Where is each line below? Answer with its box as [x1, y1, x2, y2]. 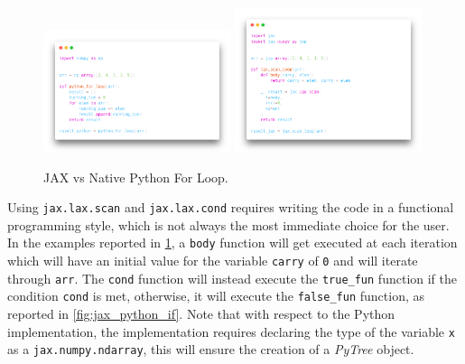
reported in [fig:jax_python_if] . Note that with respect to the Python [7, 304, 395, 323]
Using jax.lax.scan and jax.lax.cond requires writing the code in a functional [7, 198, 454, 217]
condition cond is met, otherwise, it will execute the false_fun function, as [7, 286, 424, 305]
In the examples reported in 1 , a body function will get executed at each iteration [7, 233, 458, 252]
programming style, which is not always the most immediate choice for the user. [7, 215, 450, 234]
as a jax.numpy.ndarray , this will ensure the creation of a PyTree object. [7, 340, 414, 359]
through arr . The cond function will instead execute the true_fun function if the [7, 268, 458, 287]
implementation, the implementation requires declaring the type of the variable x [7, 322, 455, 341]
